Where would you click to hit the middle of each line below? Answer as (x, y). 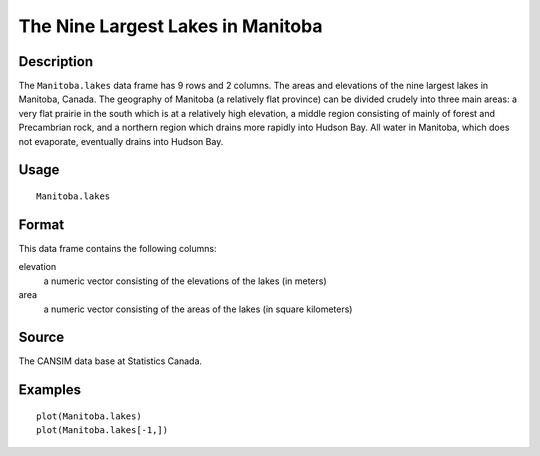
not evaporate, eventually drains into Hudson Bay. (121, 141)
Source (41, 337)
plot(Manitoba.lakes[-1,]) (102, 430)
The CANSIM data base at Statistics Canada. (110, 361)
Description (56, 61)
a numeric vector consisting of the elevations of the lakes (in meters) (185, 281)
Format (41, 224)
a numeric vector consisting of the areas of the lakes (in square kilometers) (198, 309)
